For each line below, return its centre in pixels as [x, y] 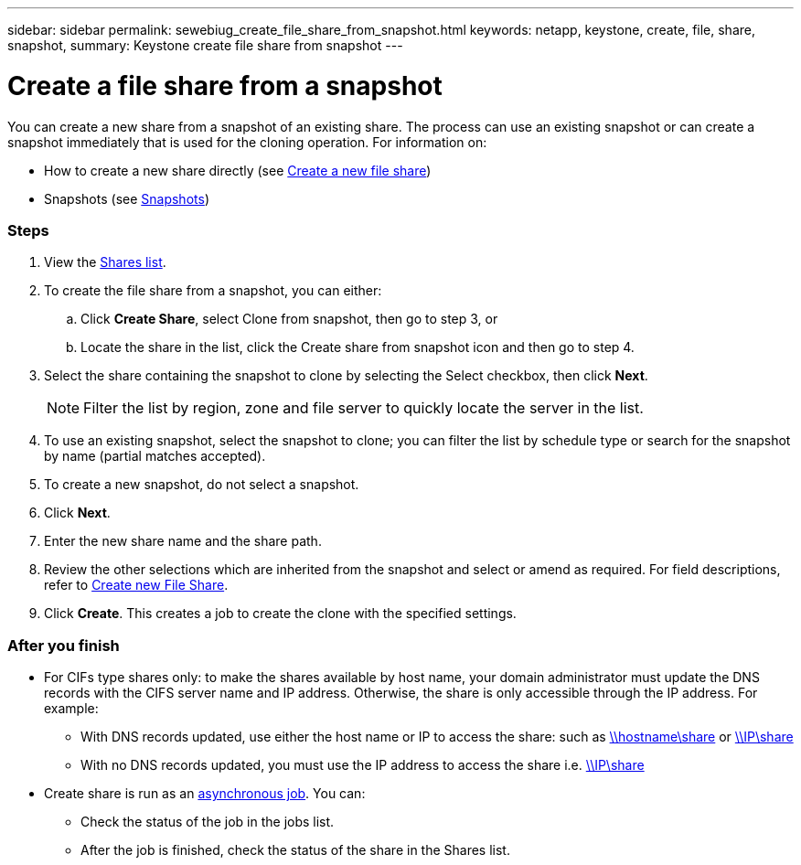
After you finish [64, 645]
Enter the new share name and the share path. [183, 541]
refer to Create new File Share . [136, 585]
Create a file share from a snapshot [225, 85]
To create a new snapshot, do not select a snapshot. [202, 485]
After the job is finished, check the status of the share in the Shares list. [295, 850]
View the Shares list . [105, 262]
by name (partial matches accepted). [155, 456]
